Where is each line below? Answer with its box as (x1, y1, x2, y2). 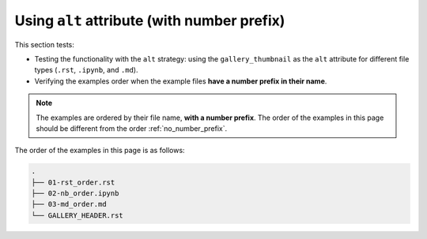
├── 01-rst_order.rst (31, 177, 115, 187)
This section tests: (14, 39, 75, 49)
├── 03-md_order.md (31, 200, 107, 209)
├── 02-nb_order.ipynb (31, 189, 119, 198)
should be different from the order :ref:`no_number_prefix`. (36, 123, 228, 133)
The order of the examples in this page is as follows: (14, 146, 185, 155)
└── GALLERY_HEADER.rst (31, 211, 124, 220)
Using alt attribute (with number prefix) (14, 12, 285, 29)
